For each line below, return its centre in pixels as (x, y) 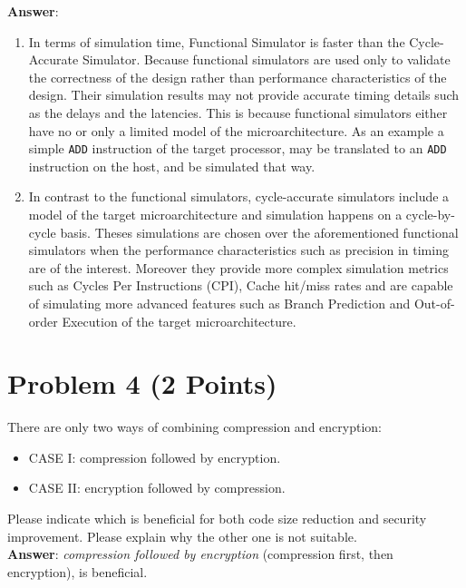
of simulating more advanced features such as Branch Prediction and (219, 303)
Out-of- (434, 303)
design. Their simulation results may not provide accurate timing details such (244, 95)
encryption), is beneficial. (78, 571)
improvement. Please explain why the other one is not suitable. (182, 536)
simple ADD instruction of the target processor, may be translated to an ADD (238, 148)
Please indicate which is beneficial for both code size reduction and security (217, 519)
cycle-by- (430, 214)
